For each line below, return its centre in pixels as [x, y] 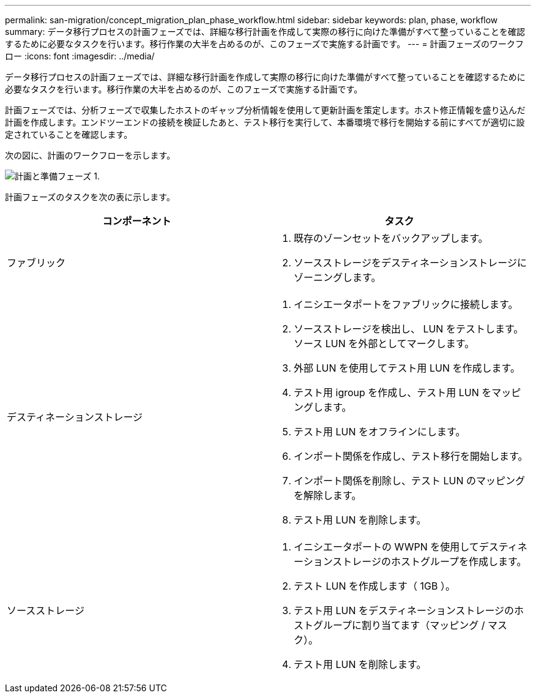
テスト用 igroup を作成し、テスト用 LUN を [393, 392]
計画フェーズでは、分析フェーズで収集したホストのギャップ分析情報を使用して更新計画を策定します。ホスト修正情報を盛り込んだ [265, 110]
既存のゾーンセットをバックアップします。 [391, 238]
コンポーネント [137, 221]
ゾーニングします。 [337, 277]
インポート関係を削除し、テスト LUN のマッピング [410, 481]
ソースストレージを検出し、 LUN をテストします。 [409, 329]
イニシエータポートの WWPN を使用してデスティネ [411, 547]
